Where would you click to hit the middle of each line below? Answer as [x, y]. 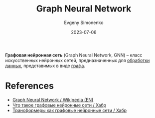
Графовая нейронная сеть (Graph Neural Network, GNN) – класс [74, 55]
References [29, 86]
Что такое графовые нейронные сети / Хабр [59, 105]
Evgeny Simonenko [84, 22]
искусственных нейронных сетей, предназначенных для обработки [77, 60]
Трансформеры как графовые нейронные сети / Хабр [70, 110]
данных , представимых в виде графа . [45, 65]
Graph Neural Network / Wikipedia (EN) [53, 99]
